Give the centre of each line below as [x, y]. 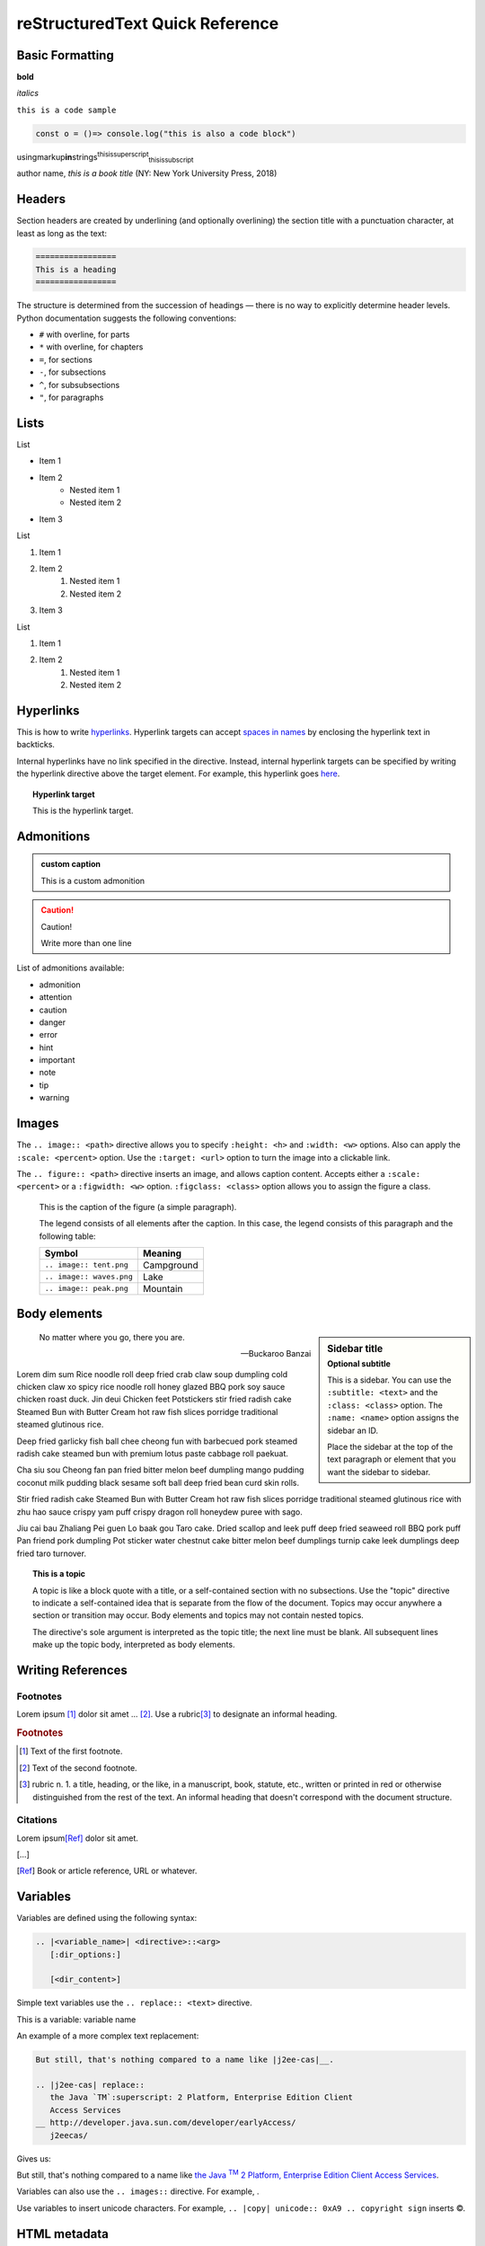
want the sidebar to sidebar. [379, 1472]
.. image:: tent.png [87, 1265]
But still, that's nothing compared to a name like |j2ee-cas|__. [185, 2060]
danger [53, 1022]
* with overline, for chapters [91, 347]
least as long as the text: [62, 233]
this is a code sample [66, 110]
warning [54, 1098]
